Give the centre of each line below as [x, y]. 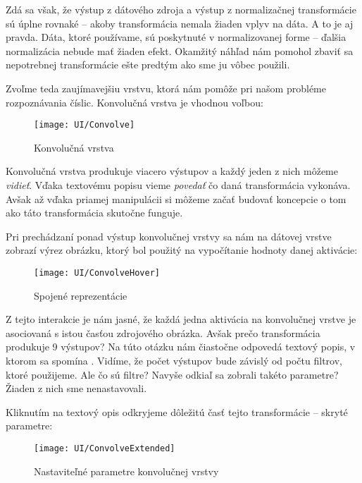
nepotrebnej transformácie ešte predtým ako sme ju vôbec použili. [148, 65]
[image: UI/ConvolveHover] [97, 273]
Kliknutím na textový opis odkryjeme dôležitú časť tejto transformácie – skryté [177, 411]
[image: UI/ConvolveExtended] [105, 448]
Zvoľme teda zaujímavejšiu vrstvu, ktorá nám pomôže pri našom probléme [166, 88]
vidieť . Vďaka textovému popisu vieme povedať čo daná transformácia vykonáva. [178, 185]
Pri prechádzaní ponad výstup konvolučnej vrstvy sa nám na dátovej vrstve [169, 236]
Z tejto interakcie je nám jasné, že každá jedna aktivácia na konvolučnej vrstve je [181, 319]
